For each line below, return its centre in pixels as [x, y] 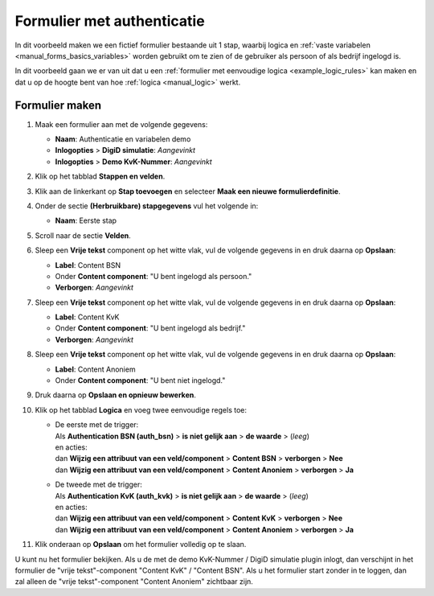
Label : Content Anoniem [95, 369]
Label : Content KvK [87, 317]
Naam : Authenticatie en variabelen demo [123, 139]
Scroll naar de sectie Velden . [83, 235]
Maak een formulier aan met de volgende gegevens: [121, 124]
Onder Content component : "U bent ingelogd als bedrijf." [150, 328]
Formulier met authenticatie [110, 21]
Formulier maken [58, 105]
